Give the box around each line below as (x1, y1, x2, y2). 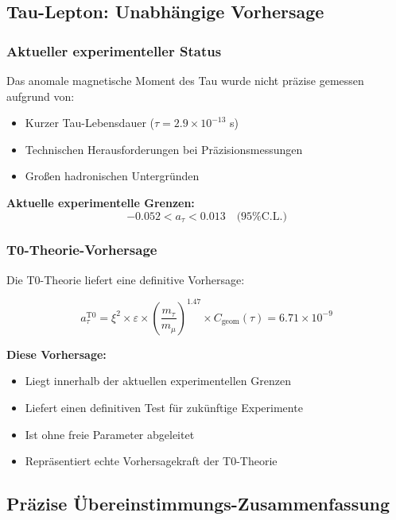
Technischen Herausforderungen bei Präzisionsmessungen (25, 141, 303, 157)
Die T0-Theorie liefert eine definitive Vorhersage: (6, 271, 245, 287)
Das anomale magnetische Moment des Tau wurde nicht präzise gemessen (6, 72, 364, 88)
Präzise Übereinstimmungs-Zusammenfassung (6, 491, 390, 516)
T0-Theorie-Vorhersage (6, 240, 157, 260)
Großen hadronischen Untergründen (25, 168, 200, 184)
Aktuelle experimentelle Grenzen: (6, 194, 195, 210)
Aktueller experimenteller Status (6, 40, 222, 60)
